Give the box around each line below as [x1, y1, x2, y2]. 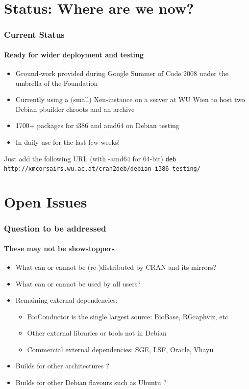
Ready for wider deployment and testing [4, 49, 144, 59]
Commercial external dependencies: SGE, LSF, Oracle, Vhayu [27, 344, 214, 354]
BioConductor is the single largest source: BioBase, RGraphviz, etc [27, 311, 228, 321]
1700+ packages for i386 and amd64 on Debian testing [15, 120, 179, 130]
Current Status [4, 28, 65, 41]
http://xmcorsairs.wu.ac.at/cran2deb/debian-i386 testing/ [4, 165, 200, 173]
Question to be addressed [4, 222, 106, 234]
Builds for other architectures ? [15, 361, 109, 371]
